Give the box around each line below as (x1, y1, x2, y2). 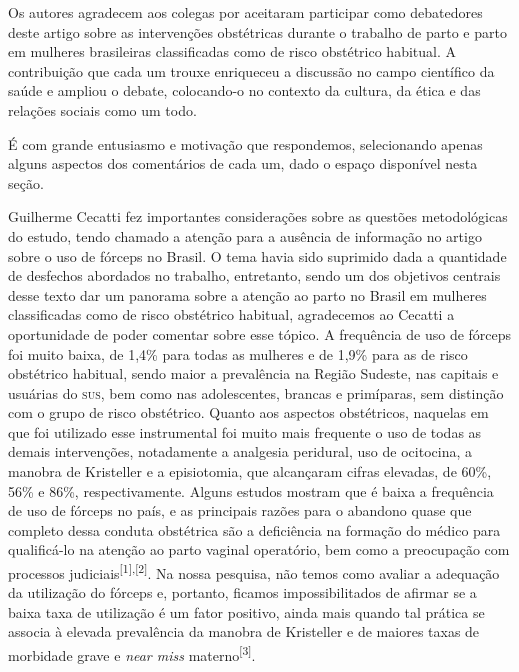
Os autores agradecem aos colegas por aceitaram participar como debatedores (8, 2, 483, 22)
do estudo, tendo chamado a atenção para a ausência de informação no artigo (8, 225, 482, 246)
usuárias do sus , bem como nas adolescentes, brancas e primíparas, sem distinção (8, 382, 504, 403)
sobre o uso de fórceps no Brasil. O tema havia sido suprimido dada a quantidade (8, 245, 507, 266)
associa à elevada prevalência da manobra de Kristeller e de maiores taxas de (8, 621, 480, 642)
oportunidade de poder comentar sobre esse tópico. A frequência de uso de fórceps (8, 323, 512, 344)
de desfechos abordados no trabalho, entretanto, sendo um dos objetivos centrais (8, 265, 501, 286)
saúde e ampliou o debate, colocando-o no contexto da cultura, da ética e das (8, 80, 481, 101)
